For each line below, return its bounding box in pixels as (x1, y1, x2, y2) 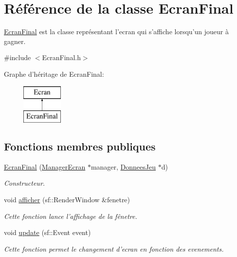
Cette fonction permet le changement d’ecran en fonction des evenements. (4, 243, 224, 254)
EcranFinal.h (42, 52, 81, 63)
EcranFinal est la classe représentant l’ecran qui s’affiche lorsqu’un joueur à (4, 26, 229, 37)
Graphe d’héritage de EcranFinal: (4, 68, 104, 79)
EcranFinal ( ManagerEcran (4, 161, 86, 171)
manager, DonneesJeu (91, 161, 156, 171)
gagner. (4, 36, 26, 46)
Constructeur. (4, 178, 45, 188)
